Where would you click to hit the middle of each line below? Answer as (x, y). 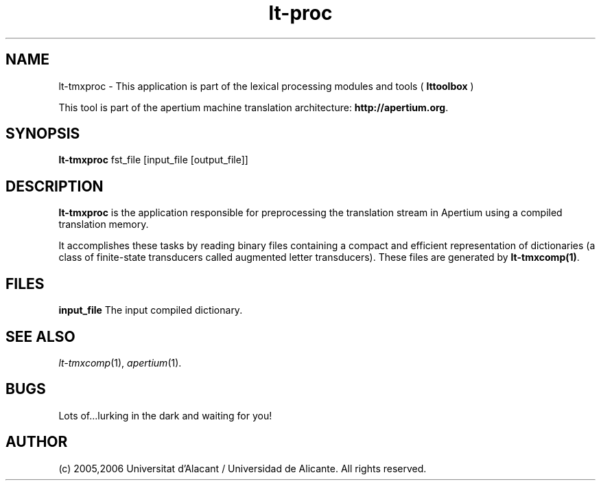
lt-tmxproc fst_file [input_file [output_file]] (153, 160)
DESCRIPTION (55, 186)
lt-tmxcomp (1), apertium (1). (120, 362)
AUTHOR (37, 442)
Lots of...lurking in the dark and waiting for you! (165, 415)
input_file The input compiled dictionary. (151, 310)
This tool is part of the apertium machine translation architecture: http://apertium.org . (254, 107)
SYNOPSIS (43, 134)
